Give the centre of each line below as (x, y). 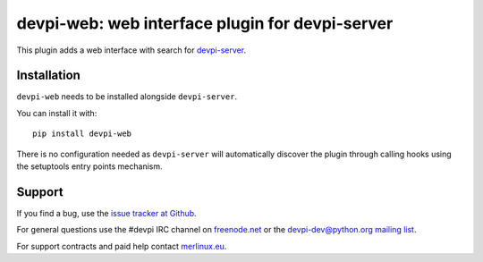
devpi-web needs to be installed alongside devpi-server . (127, 97)
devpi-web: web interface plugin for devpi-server (205, 23)
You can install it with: (57, 113)
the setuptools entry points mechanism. (89, 166)
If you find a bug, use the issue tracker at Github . (106, 213)
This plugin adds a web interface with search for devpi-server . (131, 50)
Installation (48, 76)
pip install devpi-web (82, 134)
